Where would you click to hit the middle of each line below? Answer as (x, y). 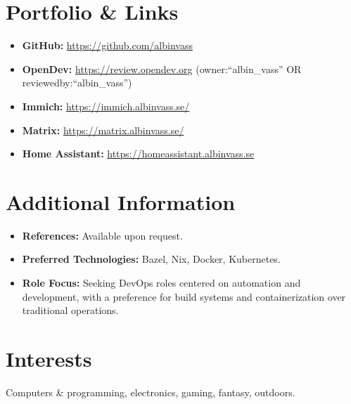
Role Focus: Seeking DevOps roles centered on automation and (161, 282)
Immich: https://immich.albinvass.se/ (106, 106)
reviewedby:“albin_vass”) (77, 83)
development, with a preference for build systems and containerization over (184, 296)
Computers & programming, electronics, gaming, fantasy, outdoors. (151, 392)
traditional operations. (70, 310)
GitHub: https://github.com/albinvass (107, 45)
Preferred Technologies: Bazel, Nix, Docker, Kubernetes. (151, 259)
